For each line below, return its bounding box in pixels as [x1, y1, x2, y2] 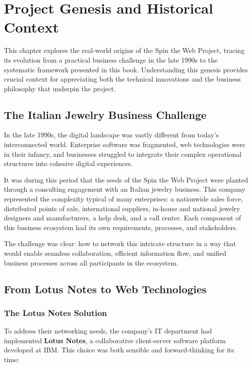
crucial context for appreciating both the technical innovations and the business [4, 74, 241, 84]
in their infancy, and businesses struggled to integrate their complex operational [4, 149, 242, 159]
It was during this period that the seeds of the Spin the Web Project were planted [4, 174, 248, 184]
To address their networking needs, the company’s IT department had [4, 326, 212, 336]
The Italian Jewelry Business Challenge [4, 107, 207, 122]
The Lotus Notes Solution [4, 306, 107, 318]
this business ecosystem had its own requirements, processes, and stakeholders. [4, 222, 238, 232]
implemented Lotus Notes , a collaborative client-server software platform [4, 335, 226, 345]
